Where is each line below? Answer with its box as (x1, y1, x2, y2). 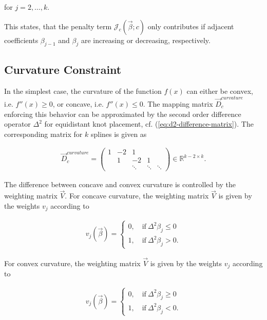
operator (4, 118, 31, 129)
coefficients (4, 34, 39, 45)
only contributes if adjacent (147, 21, 234, 31)
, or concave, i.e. (52, 98, 104, 109)
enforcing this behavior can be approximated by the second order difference (4, 108, 241, 119)
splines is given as (90, 128, 147, 139)
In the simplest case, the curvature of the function (4, 85, 162, 96)
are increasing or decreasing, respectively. (81, 34, 211, 45)
